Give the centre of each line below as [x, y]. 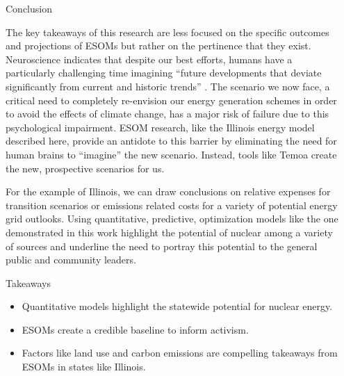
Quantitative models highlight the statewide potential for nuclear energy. [177, 306]
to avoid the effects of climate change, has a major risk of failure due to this [167, 114]
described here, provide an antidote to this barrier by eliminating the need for [171, 141]
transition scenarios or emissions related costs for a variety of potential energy [172, 205]
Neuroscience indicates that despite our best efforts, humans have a [149, 59]
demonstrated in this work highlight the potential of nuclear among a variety [169, 232]
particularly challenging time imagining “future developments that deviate [164, 73]
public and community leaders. [71, 260]
